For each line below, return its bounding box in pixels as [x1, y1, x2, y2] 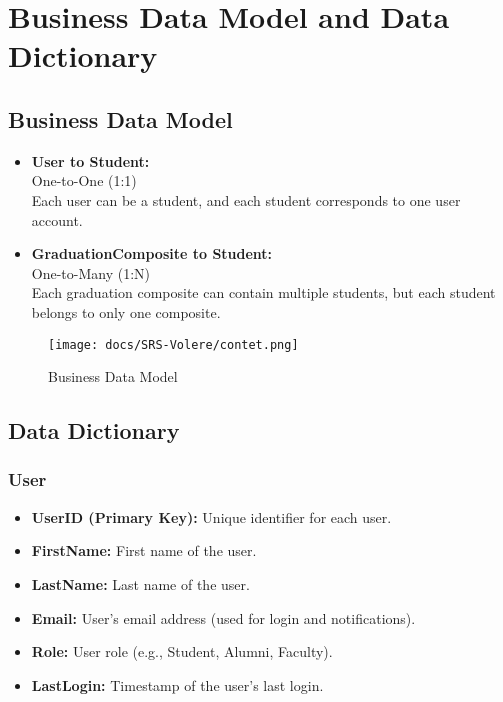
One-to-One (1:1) [31, 170, 137, 191]
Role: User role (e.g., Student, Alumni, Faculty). [31, 641, 333, 662]
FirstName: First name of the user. [31, 540, 257, 561]
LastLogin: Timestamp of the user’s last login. [31, 674, 324, 695]
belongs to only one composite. [31, 301, 221, 322]
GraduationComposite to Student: [31, 243, 273, 264]
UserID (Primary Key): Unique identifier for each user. [31, 506, 392, 527]
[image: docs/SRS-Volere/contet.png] [48, 337, 299, 352]
